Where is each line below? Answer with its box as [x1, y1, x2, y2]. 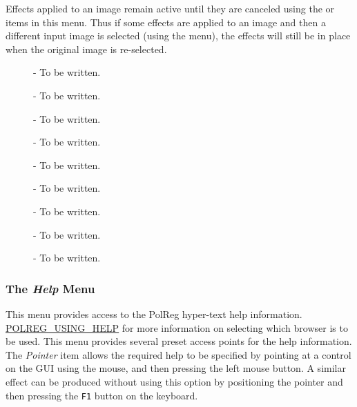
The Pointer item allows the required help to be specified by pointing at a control [6, 347, 351, 361]
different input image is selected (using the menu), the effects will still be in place [6, 28, 351, 43]
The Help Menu [6, 279, 95, 297]
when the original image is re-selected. [6, 41, 167, 56]
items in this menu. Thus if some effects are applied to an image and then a [6, 14, 326, 29]
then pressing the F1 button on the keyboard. [6, 388, 198, 402]
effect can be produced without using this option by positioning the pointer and [6, 374, 343, 388]
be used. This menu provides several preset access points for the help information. [6, 334, 352, 348]
